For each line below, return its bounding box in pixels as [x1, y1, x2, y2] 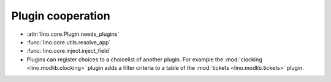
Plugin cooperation [11, 9, 110, 22]
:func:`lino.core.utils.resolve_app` [26, 38, 111, 46]
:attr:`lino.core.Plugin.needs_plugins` [26, 30, 120, 38]
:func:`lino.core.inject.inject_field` [26, 47, 111, 55]
